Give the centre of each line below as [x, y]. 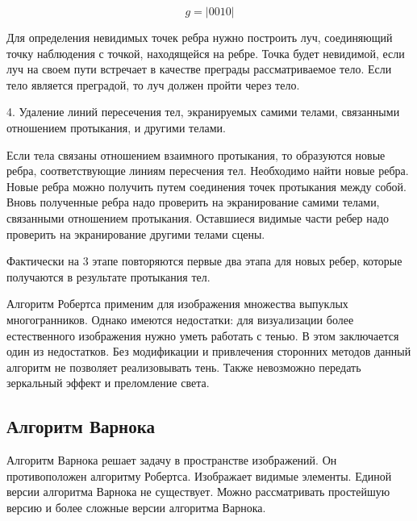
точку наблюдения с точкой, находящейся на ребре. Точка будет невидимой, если [206, 53]
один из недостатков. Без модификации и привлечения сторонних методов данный [209, 351]
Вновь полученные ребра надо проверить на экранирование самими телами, [193, 202]
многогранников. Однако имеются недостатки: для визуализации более [180, 319]
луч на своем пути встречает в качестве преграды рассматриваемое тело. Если [199, 69]
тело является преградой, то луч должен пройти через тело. [153, 84]
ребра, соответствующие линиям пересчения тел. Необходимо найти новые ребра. [208, 171]
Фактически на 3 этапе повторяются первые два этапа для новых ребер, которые [204, 261]
